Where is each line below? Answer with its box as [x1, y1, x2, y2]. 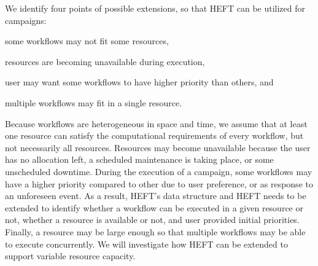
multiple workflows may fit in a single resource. [5, 96, 182, 109]
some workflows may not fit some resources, [5, 34, 169, 47]
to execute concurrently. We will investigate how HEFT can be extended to [5, 237, 288, 250]
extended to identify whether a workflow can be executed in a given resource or [5, 201, 303, 214]
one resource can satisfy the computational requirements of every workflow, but [5, 129, 304, 142]
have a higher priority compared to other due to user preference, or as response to [5, 177, 313, 190]
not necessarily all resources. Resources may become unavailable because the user [5, 141, 311, 154]
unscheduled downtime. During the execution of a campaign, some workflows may [5, 165, 312, 178]
